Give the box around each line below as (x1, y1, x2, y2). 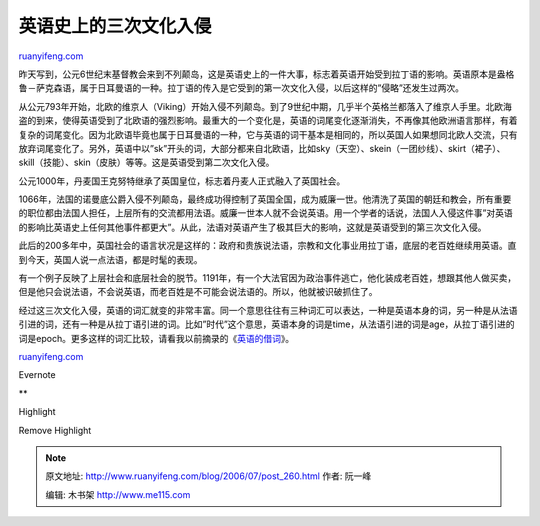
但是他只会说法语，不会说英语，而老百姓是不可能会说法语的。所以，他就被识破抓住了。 (18, 286, 378, 298)
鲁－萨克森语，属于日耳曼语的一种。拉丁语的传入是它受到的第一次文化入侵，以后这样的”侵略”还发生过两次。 (18, 82, 465, 94)
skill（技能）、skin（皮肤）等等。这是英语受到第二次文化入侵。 (18, 156, 275, 169)
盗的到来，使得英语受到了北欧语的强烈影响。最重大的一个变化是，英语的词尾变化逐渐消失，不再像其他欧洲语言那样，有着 (18, 115, 518, 127)
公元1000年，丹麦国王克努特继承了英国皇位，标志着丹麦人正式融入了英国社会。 (18, 175, 346, 187)
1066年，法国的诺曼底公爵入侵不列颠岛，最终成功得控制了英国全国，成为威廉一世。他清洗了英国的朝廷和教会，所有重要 (18, 193, 512, 205)
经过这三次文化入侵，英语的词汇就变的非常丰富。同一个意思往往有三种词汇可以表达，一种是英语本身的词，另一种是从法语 (18, 304, 518, 316)
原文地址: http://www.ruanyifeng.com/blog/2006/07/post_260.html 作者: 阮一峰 (45, 470, 372, 482)
